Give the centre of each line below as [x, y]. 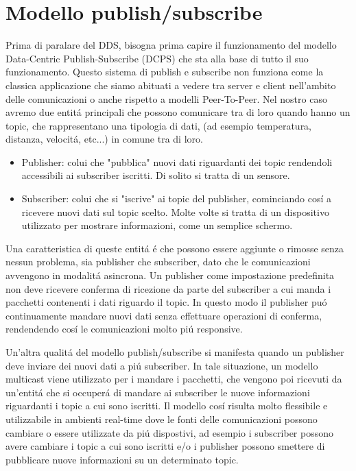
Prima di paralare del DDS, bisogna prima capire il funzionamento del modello [171, 45]
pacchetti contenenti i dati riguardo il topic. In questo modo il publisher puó [166, 302]
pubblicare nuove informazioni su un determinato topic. [122, 459]
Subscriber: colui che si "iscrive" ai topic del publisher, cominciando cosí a [177, 198]
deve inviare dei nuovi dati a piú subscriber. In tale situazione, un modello [162, 365]
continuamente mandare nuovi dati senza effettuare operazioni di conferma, [164, 315]
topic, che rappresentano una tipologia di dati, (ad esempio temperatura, [159, 125]
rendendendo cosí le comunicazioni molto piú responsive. [124, 329]
